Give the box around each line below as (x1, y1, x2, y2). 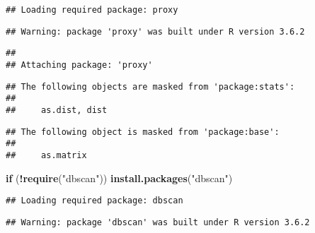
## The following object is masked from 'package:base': (6, 126, 280, 137)
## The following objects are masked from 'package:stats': (6, 81, 295, 92)
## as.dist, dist (6, 104, 108, 115)
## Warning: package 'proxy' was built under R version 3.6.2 (6, 26, 305, 37)
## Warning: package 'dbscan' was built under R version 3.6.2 (6, 217, 310, 227)
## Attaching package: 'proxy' (6, 59, 153, 70)
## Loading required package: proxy (6, 5, 178, 15)
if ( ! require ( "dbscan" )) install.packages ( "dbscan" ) (6, 170, 233, 185)
